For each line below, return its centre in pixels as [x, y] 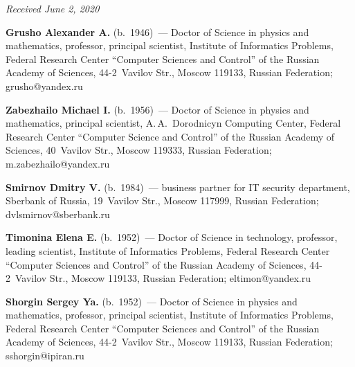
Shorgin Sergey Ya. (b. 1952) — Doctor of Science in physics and [152, 301]
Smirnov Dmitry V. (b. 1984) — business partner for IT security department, [178, 187]
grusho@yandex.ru [44, 86]
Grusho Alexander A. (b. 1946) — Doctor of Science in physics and [157, 32]
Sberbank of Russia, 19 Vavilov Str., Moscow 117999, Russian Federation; [162, 200]
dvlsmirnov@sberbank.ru [58, 214]
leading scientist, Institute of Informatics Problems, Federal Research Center [168, 250]
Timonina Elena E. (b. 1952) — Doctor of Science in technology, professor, [172, 237]
